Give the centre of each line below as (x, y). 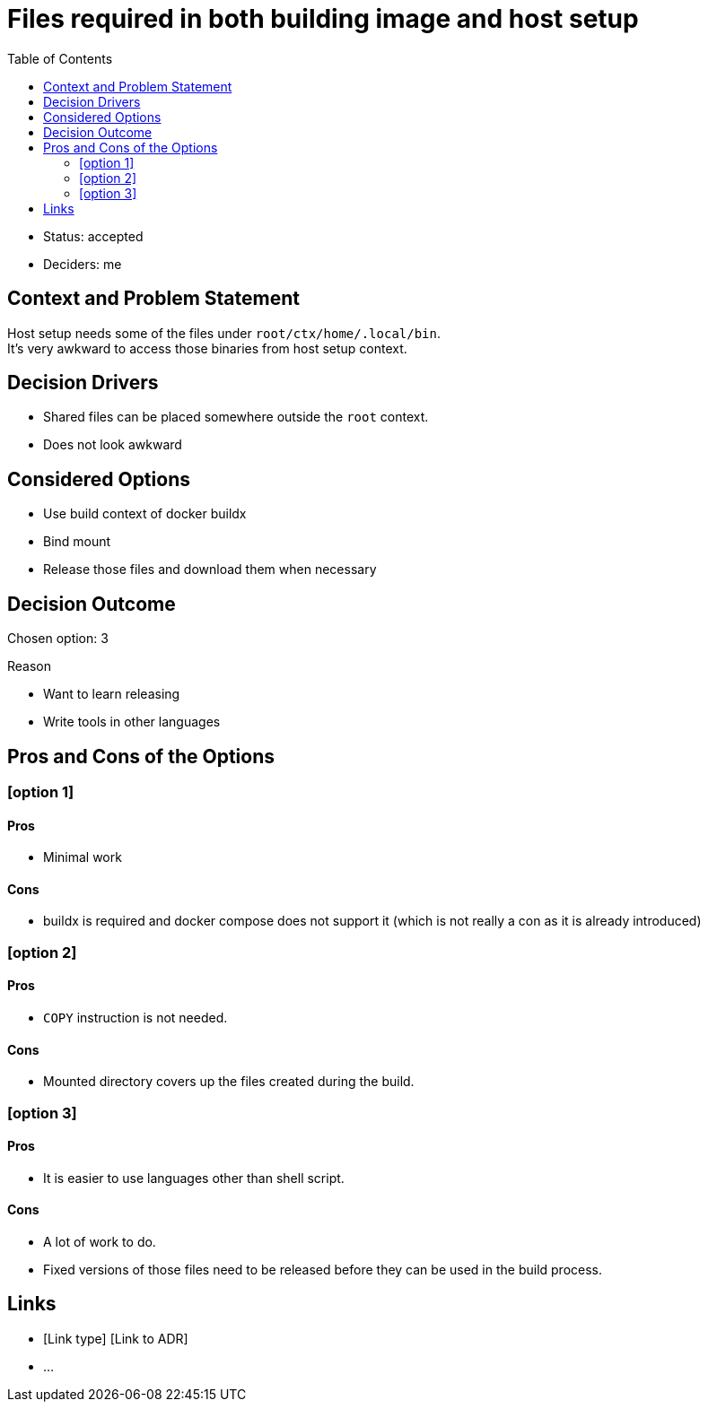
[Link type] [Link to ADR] (116, 1338)
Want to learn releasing (112, 694)
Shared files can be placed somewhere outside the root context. (236, 417)
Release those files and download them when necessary (210, 570)
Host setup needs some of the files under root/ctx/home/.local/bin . (224, 333)
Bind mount (77, 542)
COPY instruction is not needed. (135, 1018)
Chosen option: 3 (58, 639)
